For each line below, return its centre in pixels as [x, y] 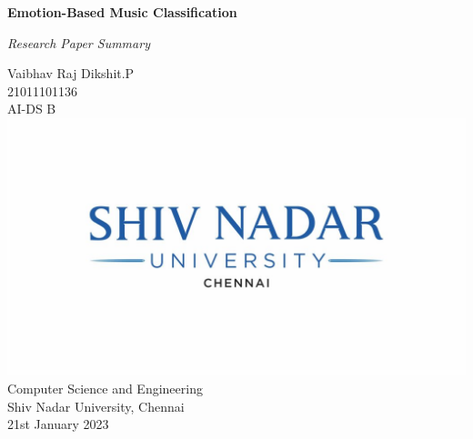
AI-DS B [32, 109]
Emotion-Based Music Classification [122, 12]
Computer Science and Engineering [105, 389]
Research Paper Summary [79, 42]
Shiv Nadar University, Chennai [96, 406]
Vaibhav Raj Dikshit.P [71, 73]
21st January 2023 [58, 424]
